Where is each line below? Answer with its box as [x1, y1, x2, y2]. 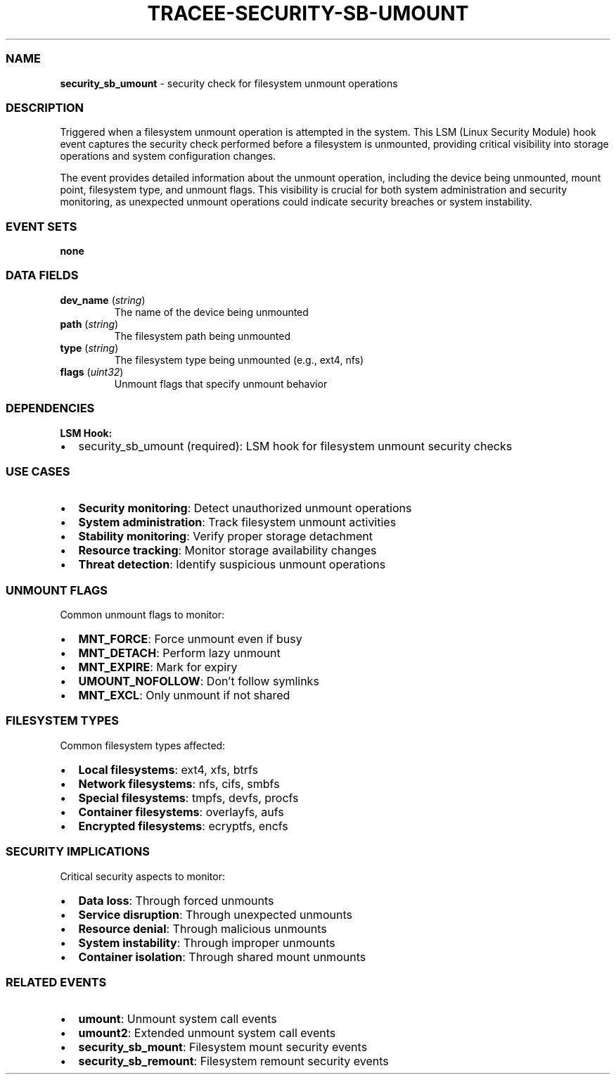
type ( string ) [60, 341, 119, 354]
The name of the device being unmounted [114, 305, 309, 318]
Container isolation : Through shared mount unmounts [78, 949, 366, 964]
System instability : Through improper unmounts [78, 935, 335, 950]
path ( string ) [60, 317, 119, 330]
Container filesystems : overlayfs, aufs [78, 804, 284, 819]
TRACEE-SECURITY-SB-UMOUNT [147, 1, 469, 25]
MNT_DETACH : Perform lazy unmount [78, 646, 281, 660]
